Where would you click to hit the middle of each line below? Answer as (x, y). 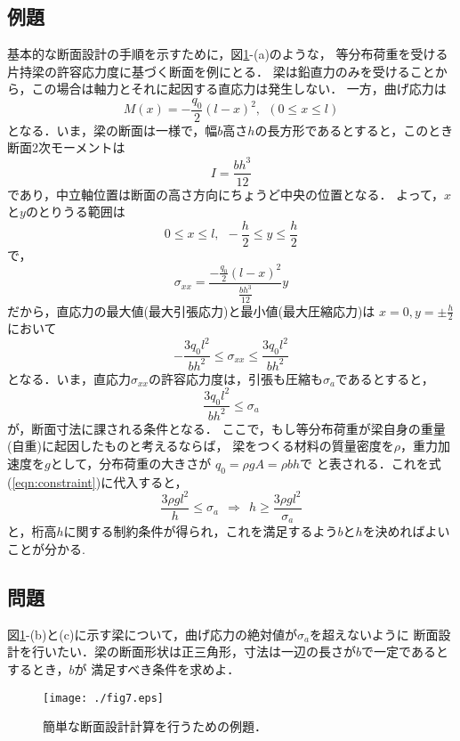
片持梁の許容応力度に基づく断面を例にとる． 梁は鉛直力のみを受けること (221, 71)
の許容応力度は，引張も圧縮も (235, 378)
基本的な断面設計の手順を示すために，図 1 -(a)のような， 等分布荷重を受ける (228, 54)
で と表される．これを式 (370, 464)
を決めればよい (406, 531)
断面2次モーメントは (66, 147)
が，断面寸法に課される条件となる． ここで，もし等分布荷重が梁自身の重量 (226, 428)
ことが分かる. (46, 549)
